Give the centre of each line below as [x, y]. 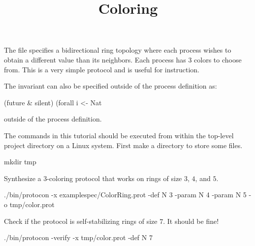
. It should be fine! [191, 221]
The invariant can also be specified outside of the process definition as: [111, 86]
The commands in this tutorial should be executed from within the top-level [119, 135]
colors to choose [218, 59]
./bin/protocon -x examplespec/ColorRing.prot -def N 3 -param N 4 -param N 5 [125, 195]
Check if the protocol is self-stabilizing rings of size [81, 221]
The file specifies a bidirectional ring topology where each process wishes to [118, 50]
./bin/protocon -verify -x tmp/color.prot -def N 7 [78, 237]
